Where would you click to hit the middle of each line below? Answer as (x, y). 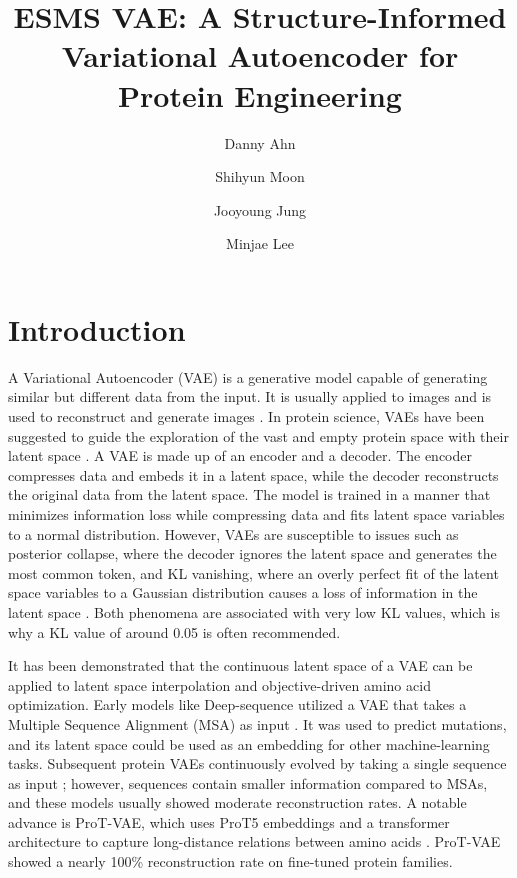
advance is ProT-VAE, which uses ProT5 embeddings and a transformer (229, 821)
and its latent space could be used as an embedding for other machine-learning (249, 743)
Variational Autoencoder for (260, 55)
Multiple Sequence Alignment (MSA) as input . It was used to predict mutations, (257, 723)
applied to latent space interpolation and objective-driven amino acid (219, 684)
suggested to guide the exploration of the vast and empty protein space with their (258, 435)
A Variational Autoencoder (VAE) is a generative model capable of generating (248, 376)
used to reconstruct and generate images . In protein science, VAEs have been (246, 416)
